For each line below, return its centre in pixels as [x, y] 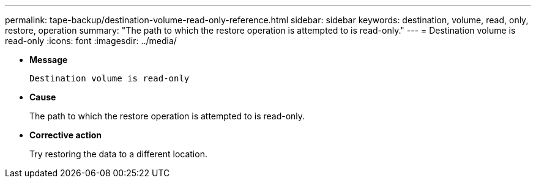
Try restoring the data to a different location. [118, 154]
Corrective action [65, 135]
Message [49, 60]
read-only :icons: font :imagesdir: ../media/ [91, 41]
